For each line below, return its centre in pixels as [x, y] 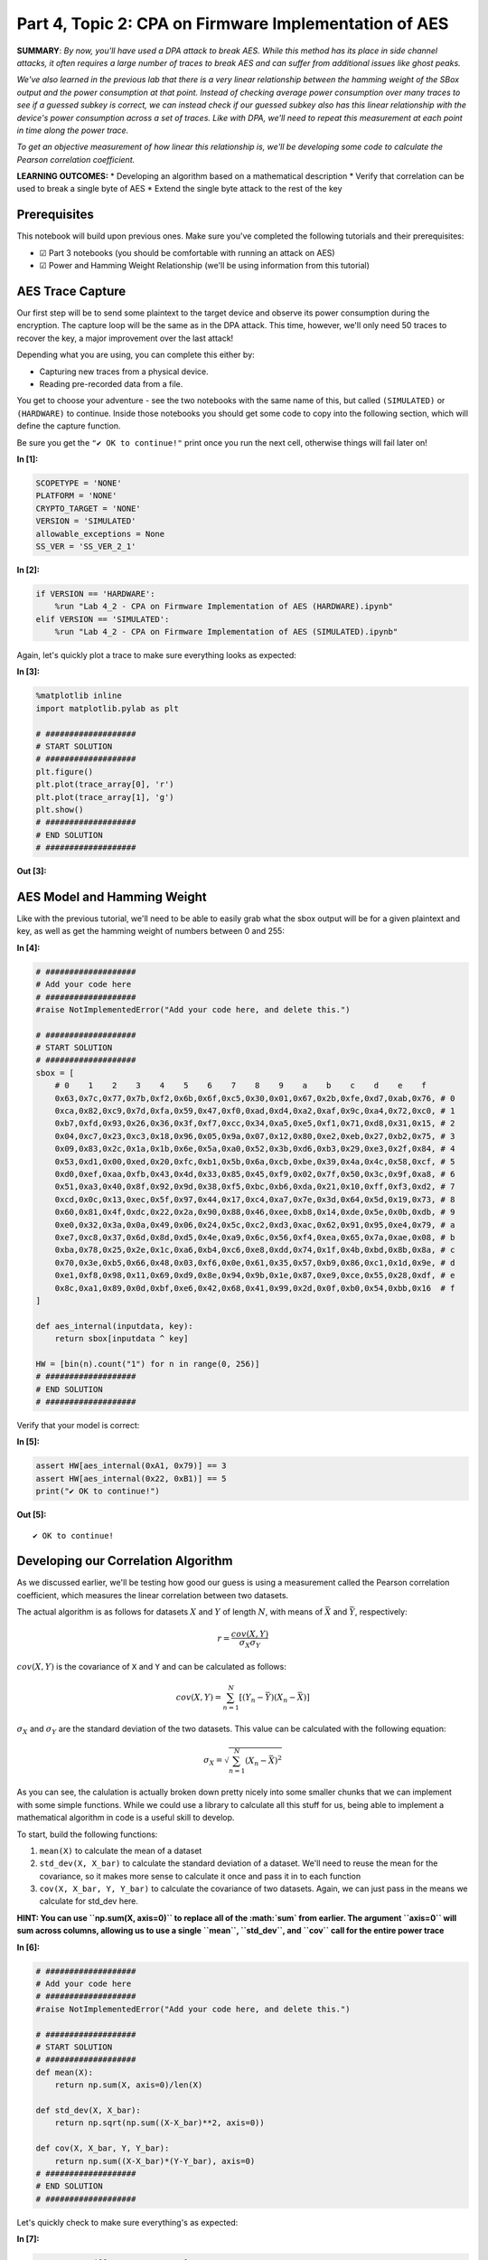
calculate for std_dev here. [89, 1901]
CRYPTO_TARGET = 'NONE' [89, 508]
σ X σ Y [250, 1643]
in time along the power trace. [73, 130]
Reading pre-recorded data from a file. [111, 384]
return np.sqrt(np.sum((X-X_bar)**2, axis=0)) [160, 2123]
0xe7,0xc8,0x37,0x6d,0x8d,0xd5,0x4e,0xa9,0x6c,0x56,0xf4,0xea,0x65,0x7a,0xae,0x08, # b [255, 1237]
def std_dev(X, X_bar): [89, 2110]
